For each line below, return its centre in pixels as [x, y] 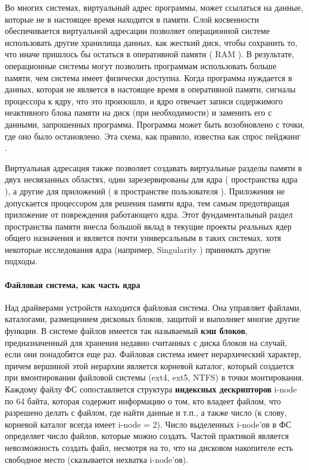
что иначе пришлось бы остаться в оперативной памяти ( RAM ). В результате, [149, 54]
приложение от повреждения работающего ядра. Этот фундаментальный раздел [149, 214]
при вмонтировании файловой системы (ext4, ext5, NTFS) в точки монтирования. [154, 377]
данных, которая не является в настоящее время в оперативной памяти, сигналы [150, 89]
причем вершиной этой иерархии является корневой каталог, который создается [149, 365]
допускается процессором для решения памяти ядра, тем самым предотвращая [147, 202]
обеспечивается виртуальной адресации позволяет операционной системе [137, 31]
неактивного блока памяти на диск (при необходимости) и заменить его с [138, 112]
